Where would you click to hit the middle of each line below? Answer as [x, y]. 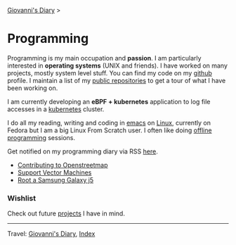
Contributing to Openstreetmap [63, 165]
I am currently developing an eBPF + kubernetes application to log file [109, 101]
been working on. [33, 88]
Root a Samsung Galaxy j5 [55, 180]
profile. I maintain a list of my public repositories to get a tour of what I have [117, 80]
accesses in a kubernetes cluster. [56, 109]
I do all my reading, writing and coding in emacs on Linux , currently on [109, 122]
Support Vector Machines [54, 172]
